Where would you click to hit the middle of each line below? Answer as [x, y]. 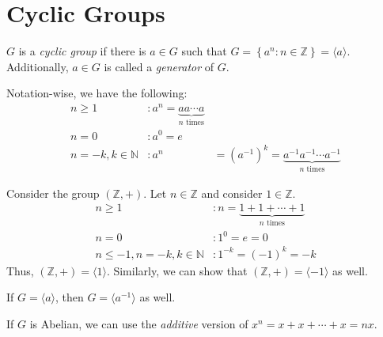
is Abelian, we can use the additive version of [139, 323]
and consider [232, 193]
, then [69, 297]
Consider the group [53, 193]
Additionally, [38, 66]
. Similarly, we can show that [177, 270]
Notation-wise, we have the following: [97, 93]
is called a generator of [159, 66]
